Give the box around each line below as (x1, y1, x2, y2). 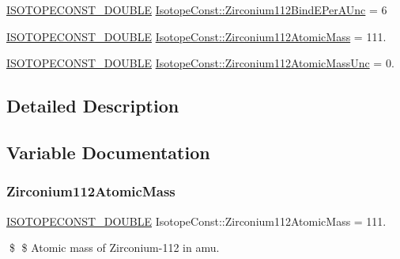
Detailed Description (6, 93, 179, 118)
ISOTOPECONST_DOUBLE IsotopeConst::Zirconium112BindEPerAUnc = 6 (6, 2, 387, 17)
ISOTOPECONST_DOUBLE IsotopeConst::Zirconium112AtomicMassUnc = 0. (6, 55, 394, 71)
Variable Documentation (6, 139, 210, 164)
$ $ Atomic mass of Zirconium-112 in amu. (9, 239, 220, 256)
